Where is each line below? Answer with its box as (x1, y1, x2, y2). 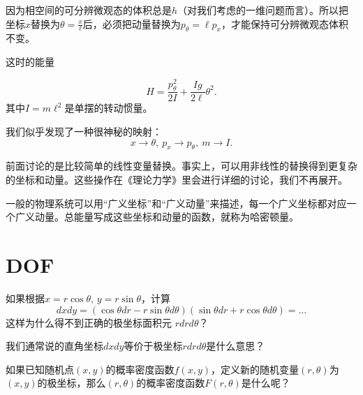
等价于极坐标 (124, 338, 183, 353)
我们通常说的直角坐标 (6, 338, 103, 353)
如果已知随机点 (6, 362, 74, 376)
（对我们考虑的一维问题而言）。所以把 (177, 3, 349, 17)
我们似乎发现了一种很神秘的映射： (6, 124, 162, 139)
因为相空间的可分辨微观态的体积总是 (6, 3, 172, 17)
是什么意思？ (206, 338, 265, 353)
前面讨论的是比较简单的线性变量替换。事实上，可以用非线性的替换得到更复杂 (6, 158, 357, 173)
